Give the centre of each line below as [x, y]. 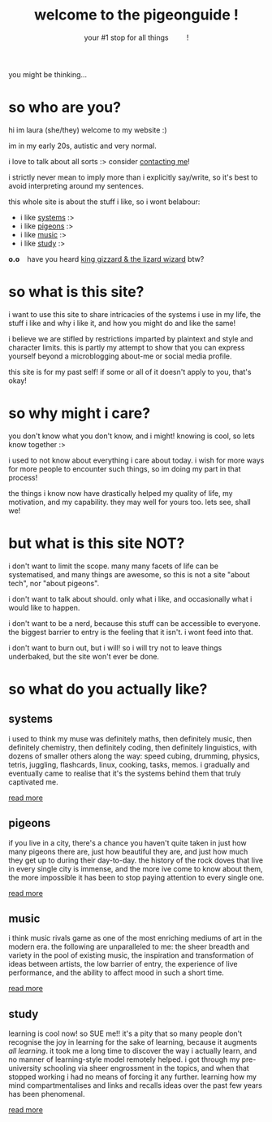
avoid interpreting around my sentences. [76, 185]
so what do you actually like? [108, 689]
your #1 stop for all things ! [136, 37]
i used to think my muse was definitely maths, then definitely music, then [130, 738]
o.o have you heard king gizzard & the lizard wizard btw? [106, 259]
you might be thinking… [48, 74]
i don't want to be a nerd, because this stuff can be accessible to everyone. [135, 623]
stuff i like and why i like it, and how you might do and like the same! [122, 323]
